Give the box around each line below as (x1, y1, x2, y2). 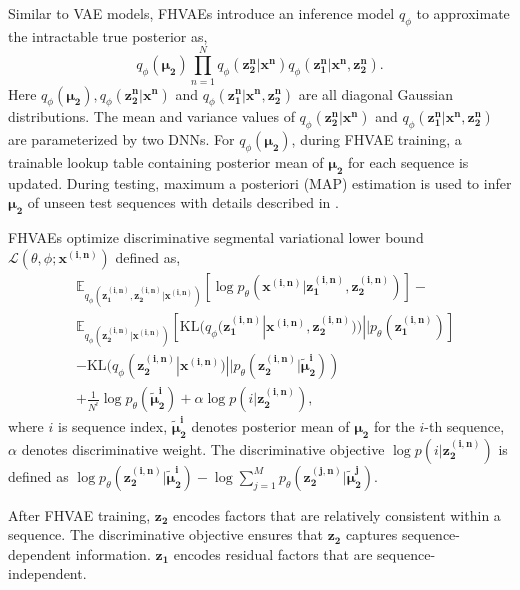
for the (373, 415, 415, 436)
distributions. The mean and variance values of (8, 106, 295, 127)
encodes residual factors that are (173, 543, 373, 564)
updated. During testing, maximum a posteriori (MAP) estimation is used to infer (8, 172, 512, 193)
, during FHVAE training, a (291, 129, 462, 150)
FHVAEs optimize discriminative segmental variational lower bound (8, 227, 424, 248)
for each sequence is (348, 151, 469, 172)
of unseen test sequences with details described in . (27, 192, 339, 213)
